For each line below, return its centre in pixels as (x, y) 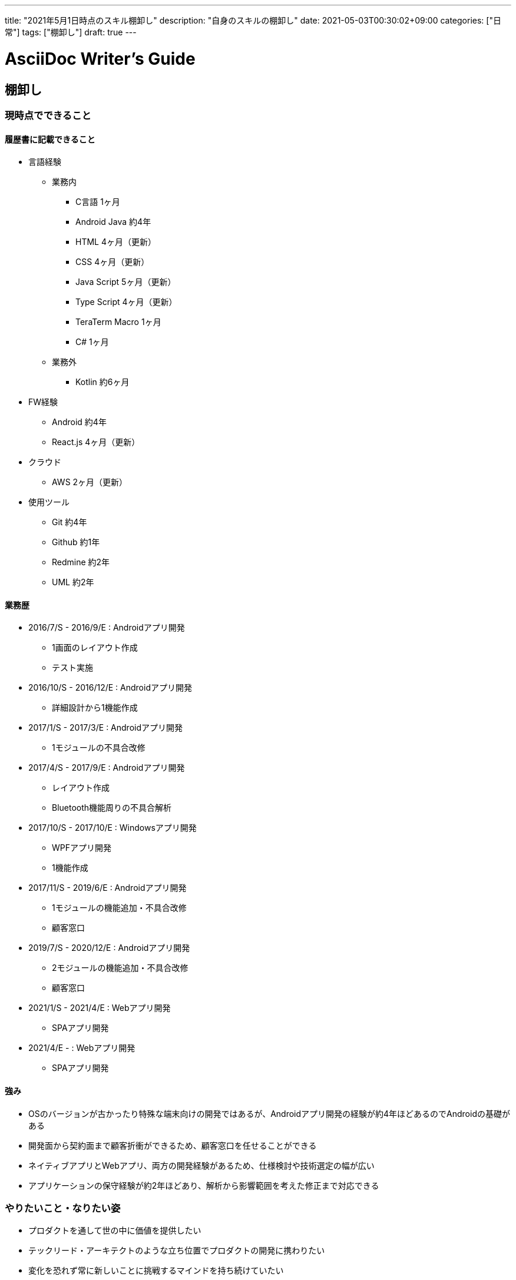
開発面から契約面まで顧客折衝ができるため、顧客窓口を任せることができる (173, 1145)
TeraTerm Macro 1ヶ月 (118, 322)
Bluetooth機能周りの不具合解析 (112, 808)
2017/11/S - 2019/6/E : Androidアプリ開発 (107, 888)
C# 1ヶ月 (92, 342)
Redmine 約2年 (81, 562)
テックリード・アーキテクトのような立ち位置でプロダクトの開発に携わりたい (177, 1251)
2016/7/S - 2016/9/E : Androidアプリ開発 (107, 628)
